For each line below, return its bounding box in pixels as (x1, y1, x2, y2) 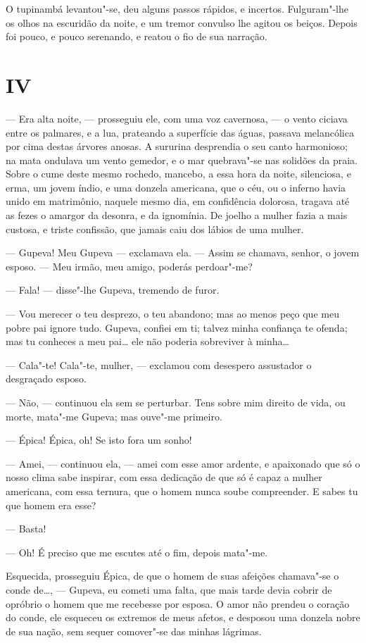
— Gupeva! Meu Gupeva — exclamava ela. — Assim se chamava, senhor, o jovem (6, 245, 360, 260)
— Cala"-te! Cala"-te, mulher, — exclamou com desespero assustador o (6, 357, 312, 372)
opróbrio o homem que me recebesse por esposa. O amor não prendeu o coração (6, 596, 350, 611)
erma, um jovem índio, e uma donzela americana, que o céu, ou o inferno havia (6, 180, 346, 194)
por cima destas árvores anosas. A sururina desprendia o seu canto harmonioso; (6, 139, 348, 154)
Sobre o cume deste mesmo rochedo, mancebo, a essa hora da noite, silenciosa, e (6, 166, 351, 181)
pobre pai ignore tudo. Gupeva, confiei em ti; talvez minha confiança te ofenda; (6, 320, 348, 335)
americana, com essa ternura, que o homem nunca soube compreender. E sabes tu (6, 483, 358, 498)
